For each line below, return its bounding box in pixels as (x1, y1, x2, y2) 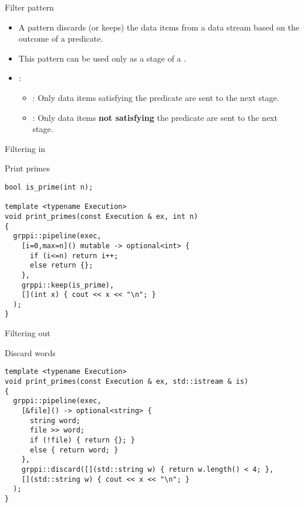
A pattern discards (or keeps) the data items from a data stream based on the (18, 21, 299, 33)
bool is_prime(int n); (5, 182, 93, 191)
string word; (29, 416, 80, 425)
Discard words (5, 346, 56, 359)
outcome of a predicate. (18, 32, 103, 45)
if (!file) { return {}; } (29, 435, 135, 444)
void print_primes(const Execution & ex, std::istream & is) (5, 377, 249, 386)
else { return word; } (29, 445, 119, 454)
